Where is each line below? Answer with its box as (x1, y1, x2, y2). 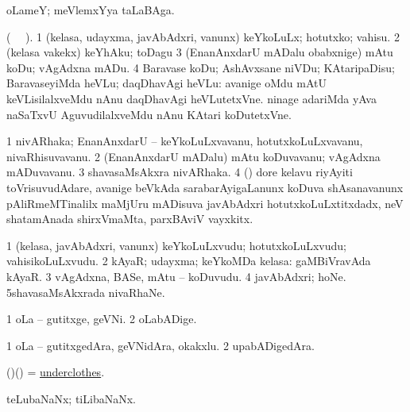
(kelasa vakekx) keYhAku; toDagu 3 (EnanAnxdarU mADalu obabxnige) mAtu (6, 44, 393, 60)
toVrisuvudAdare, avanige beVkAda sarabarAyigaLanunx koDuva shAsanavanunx (6, 179, 404, 195)
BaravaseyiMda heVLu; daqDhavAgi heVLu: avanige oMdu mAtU (6, 75, 327, 91)
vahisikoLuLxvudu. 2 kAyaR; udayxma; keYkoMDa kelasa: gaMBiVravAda (6, 252, 371, 269)
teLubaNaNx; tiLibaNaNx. (6, 390, 136, 406)
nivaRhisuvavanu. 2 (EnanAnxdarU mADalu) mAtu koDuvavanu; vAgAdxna (6, 148, 381, 164)
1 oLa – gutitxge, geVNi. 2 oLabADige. (6, 310, 197, 327)
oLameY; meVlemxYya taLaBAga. (6, 2, 175, 17)
